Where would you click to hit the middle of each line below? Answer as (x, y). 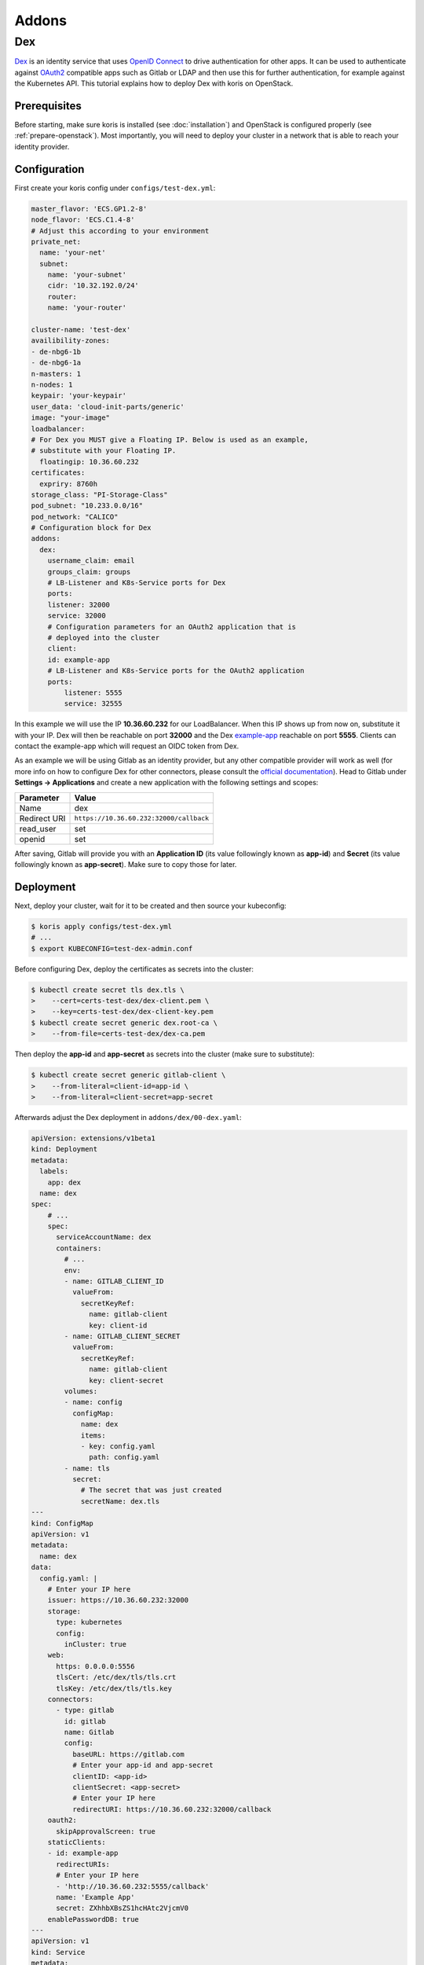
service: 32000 (77, 616)
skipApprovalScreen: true (106, 1831)
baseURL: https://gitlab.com (128, 1754)
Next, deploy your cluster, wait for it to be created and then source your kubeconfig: (150, 905)
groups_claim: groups (89, 571)
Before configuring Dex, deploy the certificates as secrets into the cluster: (134, 969)
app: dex (64, 1182)
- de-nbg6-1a (56, 363)
